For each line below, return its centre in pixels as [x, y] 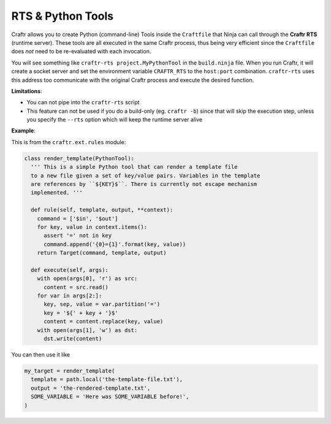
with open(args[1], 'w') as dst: [87, 330]
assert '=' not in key [78, 236]
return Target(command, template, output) [102, 253]
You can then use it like [41, 355]
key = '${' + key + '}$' [81, 313]
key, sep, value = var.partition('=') [102, 304]
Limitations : [27, 91]
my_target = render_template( [70, 371]
